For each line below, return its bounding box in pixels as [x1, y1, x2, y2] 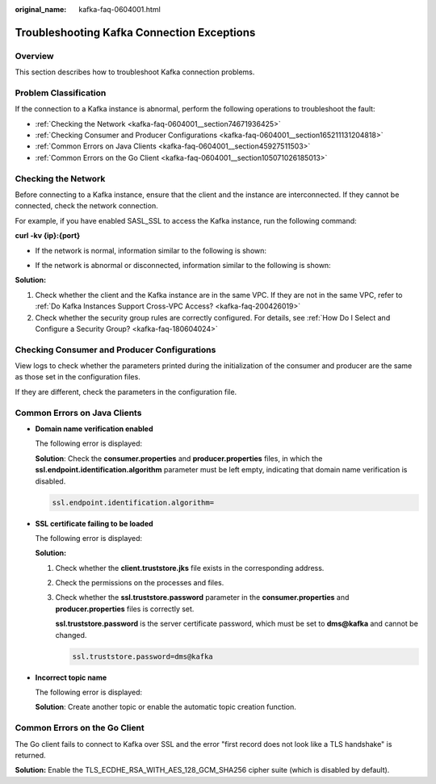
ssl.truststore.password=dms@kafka [72, 652, 213, 661]
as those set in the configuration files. [15, 372, 140, 382]
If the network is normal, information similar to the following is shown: [35, 245, 266, 255]
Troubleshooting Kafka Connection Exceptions [15, 25, 256, 40]
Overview [15, 50, 54, 61]
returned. [15, 750, 46, 760]
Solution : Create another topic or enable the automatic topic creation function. [35, 702, 296, 712]
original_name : [15, 5, 67, 14]
